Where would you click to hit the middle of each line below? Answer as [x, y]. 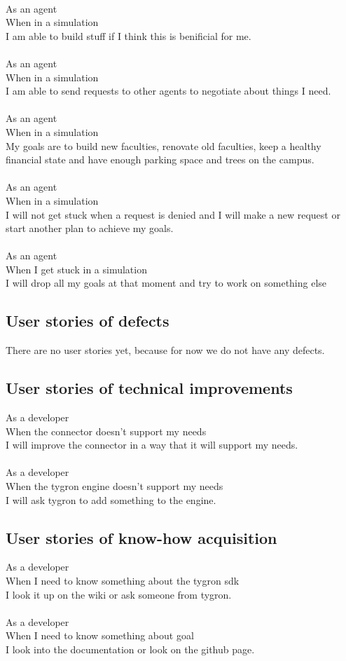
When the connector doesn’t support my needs [106, 431]
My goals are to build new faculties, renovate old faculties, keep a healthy [164, 145]
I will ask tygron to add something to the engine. [111, 499]
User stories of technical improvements [149, 388]
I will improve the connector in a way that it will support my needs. [152, 445]
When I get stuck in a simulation [76, 269]
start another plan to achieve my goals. [90, 228]
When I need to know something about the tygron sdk [123, 581]
